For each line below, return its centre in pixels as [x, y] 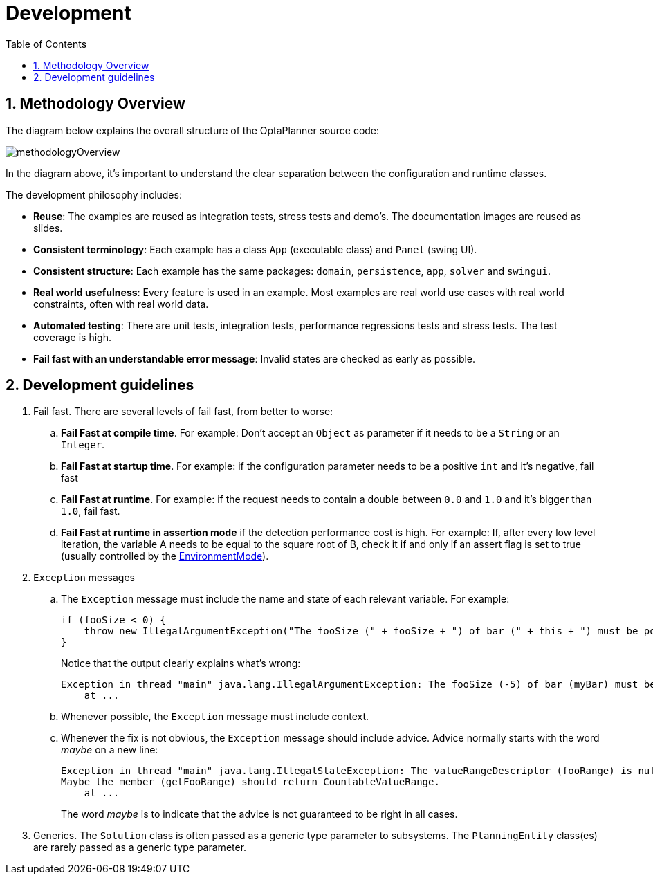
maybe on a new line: [110, 750]
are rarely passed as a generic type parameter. [140, 847]
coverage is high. [72, 337]
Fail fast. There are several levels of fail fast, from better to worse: [183, 412]
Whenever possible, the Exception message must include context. [215, 717]
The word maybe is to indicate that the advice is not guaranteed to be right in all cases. [259, 814]
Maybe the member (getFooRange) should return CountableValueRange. [250, 782]
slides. [48, 228]
